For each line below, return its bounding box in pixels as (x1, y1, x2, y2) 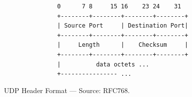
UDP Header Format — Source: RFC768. (4, 85, 130, 95)
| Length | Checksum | (57, 41, 189, 49)
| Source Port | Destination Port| (57, 22, 189, 30)
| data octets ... (57, 61, 149, 68)
